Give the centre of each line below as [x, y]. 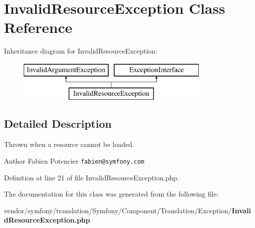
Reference [38, 27]
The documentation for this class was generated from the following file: [111, 194]
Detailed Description [58, 124]
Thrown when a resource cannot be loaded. [69, 144]
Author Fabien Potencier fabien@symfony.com [74, 160]
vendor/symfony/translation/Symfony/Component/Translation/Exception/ [118, 210]
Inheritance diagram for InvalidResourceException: [81, 51]
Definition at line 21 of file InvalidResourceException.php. [91, 177]
